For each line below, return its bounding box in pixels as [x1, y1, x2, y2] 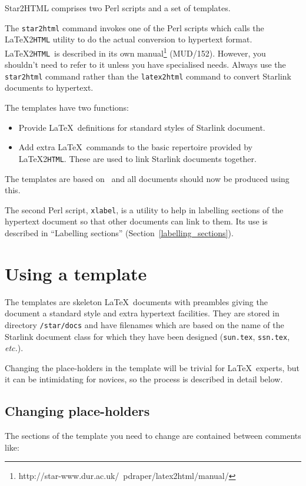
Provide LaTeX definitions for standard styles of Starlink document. [18, 121, 265, 133]
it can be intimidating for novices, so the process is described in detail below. [5, 373, 283, 385]
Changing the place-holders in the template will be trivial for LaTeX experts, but [5, 361, 300, 373]
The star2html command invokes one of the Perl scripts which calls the [5, 21, 264, 34]
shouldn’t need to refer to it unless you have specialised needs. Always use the [5, 58, 286, 71]
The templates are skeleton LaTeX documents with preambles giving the [5, 295, 268, 308]
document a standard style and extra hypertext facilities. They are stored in [5, 307, 280, 319]
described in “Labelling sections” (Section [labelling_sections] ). [5, 226, 234, 239]
